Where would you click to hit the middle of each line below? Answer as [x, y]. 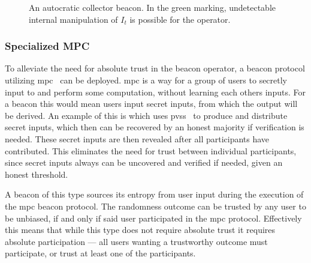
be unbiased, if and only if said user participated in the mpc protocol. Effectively [153, 218]
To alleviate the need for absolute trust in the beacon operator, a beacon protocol [155, 68]
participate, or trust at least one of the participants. [100, 253]
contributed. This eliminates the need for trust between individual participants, [151, 150]
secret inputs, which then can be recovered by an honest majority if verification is [155, 127]
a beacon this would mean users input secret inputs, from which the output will [151, 104]
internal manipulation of [73, 19]
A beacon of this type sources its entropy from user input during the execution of [154, 194]
